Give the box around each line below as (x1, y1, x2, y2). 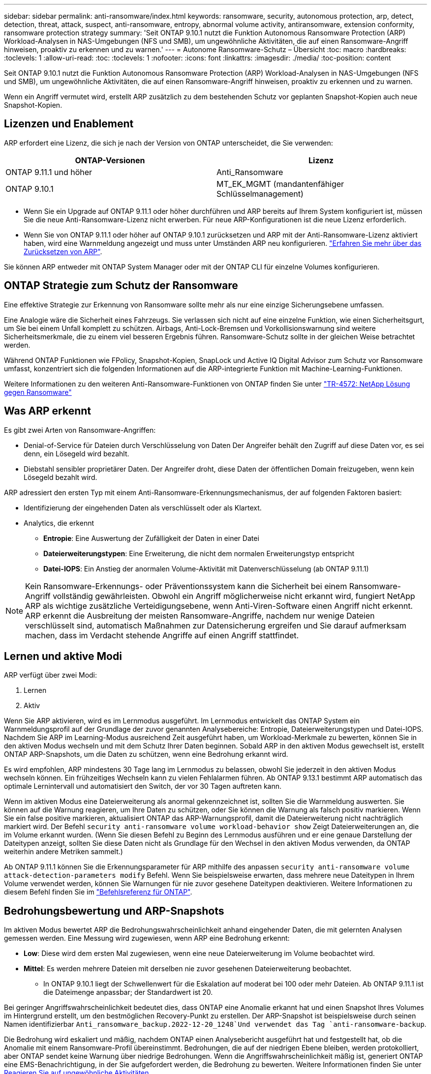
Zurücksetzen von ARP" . (24, 247, 102, 256)
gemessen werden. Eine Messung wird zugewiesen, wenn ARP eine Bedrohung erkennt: (4, 934, 290, 943)
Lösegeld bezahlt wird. (24, 473, 97, 481)
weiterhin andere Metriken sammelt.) (4, 847, 123, 856)
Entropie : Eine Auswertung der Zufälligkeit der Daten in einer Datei (43, 534, 259, 542)
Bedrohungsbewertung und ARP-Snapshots (4, 904, 224, 917)
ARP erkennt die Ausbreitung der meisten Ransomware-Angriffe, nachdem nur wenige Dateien (25, 610, 375, 621)
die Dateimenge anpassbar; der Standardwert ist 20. (43, 988, 213, 997)
